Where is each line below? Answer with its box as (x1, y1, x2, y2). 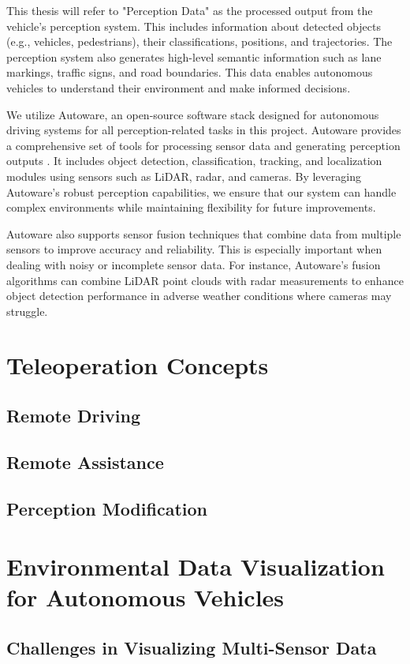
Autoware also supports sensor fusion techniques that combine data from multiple (6, 225, 401, 242)
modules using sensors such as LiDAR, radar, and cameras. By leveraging (6, 167, 361, 184)
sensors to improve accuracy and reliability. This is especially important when (6, 241, 382, 257)
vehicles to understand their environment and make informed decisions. (6, 79, 351, 96)
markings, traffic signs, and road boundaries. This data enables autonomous (6, 64, 373, 81)
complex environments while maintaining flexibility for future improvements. (6, 199, 376, 216)
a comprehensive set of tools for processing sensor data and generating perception (6, 137, 401, 153)
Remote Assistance (6, 449, 164, 474)
